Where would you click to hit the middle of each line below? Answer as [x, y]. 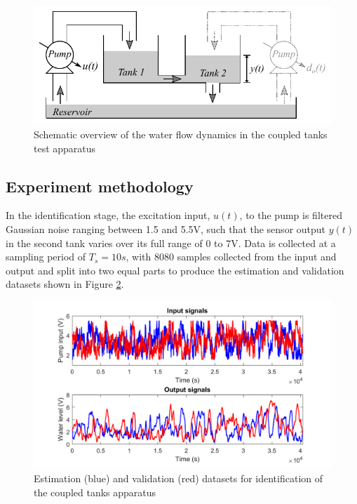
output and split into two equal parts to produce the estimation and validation [175, 270]
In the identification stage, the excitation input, [108, 215]
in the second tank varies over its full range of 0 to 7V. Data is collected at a [171, 243]
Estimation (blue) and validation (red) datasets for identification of [178, 478]
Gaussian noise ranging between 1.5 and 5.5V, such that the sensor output [166, 228]
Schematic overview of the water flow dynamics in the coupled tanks [181, 134]
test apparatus [65, 148]
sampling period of [46, 257]
